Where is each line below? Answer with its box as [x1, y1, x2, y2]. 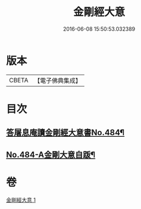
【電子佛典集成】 [34, 76, 81, 85]
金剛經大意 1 [6, 196, 36, 203]
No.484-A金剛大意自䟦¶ [6, 149, 96, 160]
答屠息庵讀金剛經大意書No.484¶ [6, 128, 125, 138]
